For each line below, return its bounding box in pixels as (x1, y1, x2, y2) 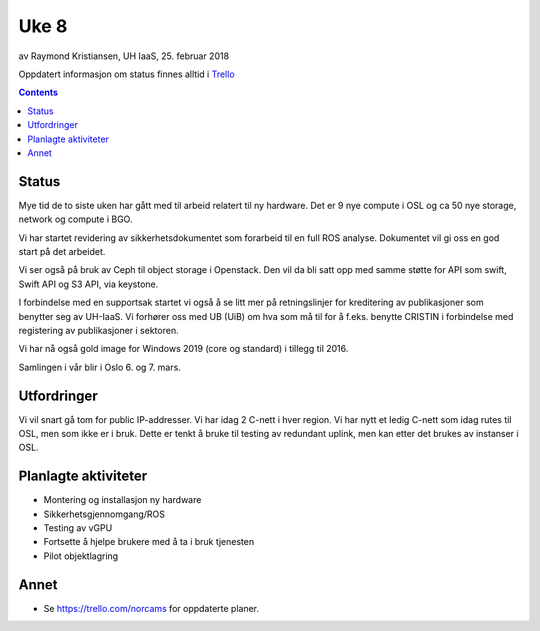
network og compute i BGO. (18, 213, 133, 225)
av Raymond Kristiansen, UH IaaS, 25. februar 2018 (18, 50, 230, 62)
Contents (18, 86, 59, 99)
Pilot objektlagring (43, 550, 119, 562)
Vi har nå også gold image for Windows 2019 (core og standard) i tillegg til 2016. (18, 343, 349, 355)
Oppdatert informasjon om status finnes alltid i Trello (18, 68, 235, 80)
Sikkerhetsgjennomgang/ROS (43, 508, 165, 520)
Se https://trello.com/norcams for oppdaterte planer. (43, 602, 260, 614)
